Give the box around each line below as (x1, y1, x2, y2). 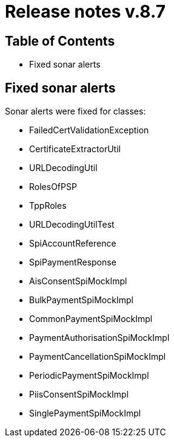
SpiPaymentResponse (29, 257, 116, 268)
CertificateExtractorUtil (29, 144, 121, 155)
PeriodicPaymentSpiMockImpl (29, 370, 149, 381)
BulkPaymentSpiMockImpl (29, 295, 133, 306)
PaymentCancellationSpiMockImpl (29, 351, 166, 362)
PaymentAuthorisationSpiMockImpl (29, 332, 170, 343)
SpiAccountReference (29, 238, 116, 249)
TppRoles (29, 200, 67, 211)
